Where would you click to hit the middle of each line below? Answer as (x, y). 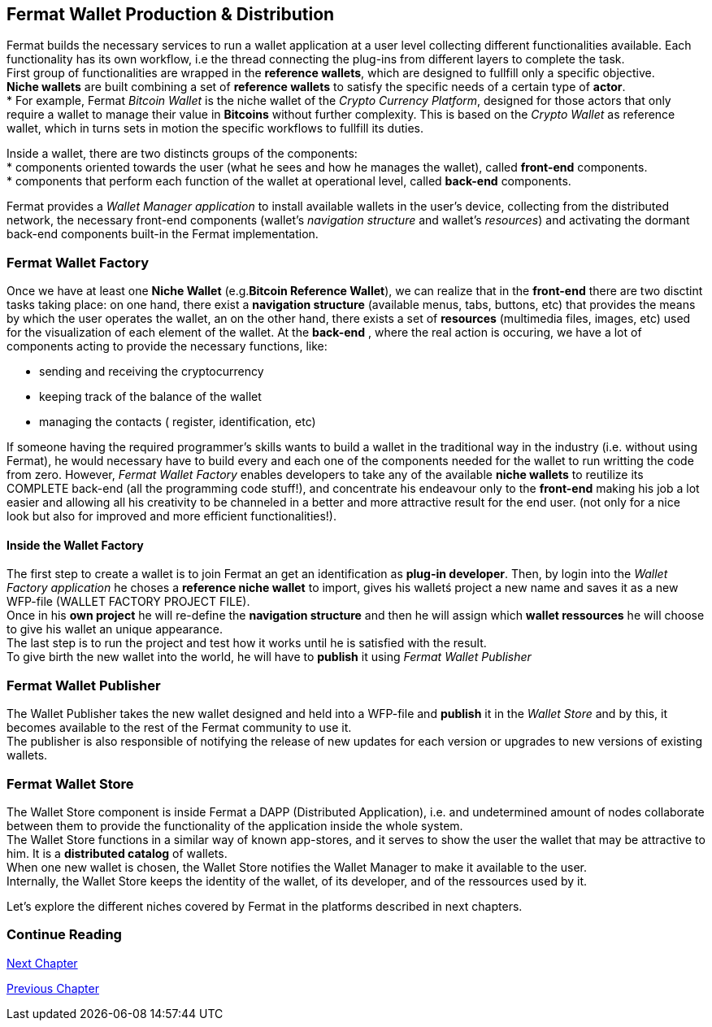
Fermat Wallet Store (70, 783)
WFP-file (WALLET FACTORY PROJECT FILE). (128, 602)
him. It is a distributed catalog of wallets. (117, 853)
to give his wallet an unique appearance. (115, 629)
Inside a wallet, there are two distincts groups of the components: (182, 154)
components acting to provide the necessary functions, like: (167, 346)
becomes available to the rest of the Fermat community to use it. (179, 728)
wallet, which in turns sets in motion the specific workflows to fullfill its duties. (215, 128)
